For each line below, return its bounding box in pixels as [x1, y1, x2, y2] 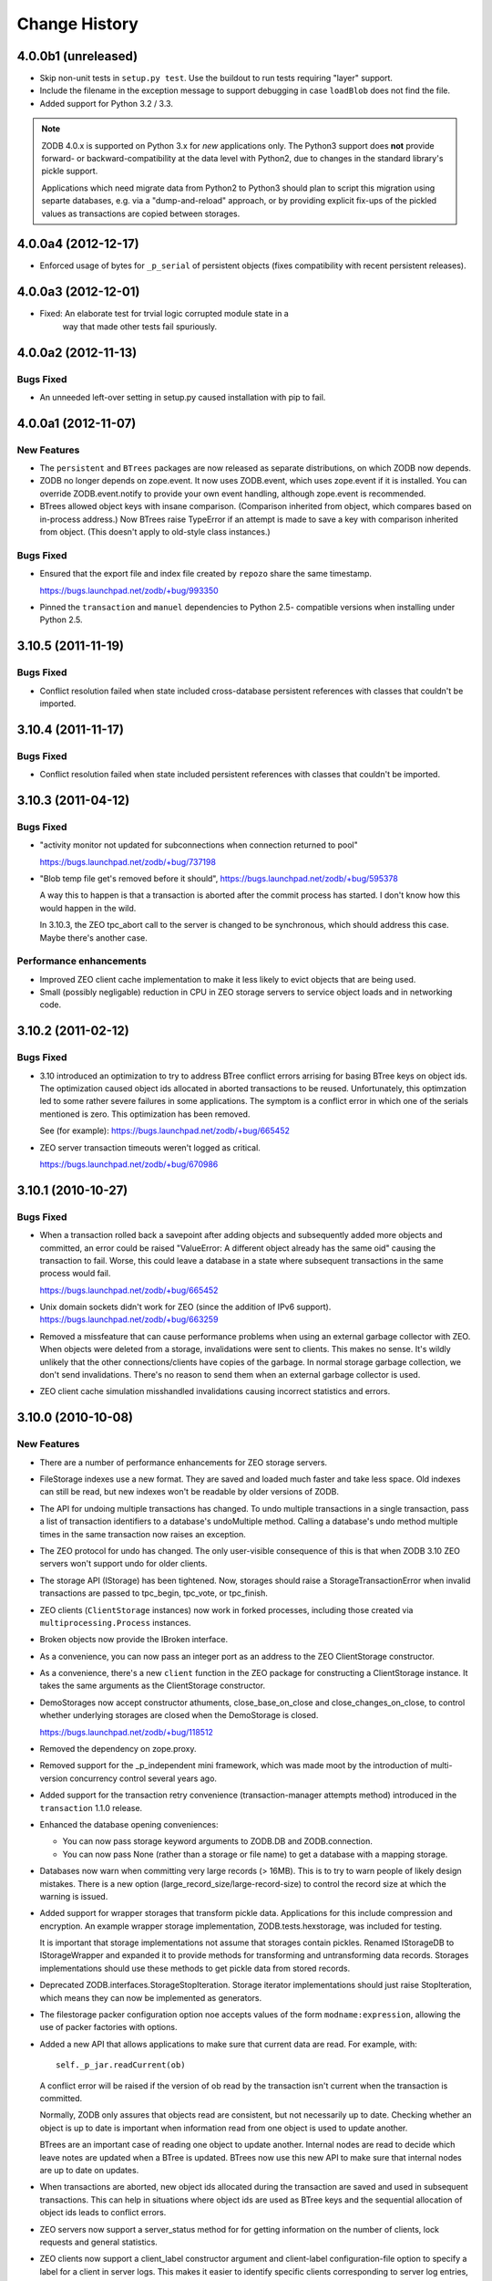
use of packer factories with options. [39, 2022, 178, 2033]
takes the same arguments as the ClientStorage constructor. [39, 1680, 266, 1692]
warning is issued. [39, 1890, 108, 1901]
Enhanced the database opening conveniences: [39, 1818, 219, 1829]
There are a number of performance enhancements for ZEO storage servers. [39, 1456, 328, 1468]
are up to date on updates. [39, 2164, 139, 2175]
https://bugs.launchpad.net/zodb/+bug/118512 [39, 1726, 214, 1737]
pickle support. [41, 165, 98, 177]
